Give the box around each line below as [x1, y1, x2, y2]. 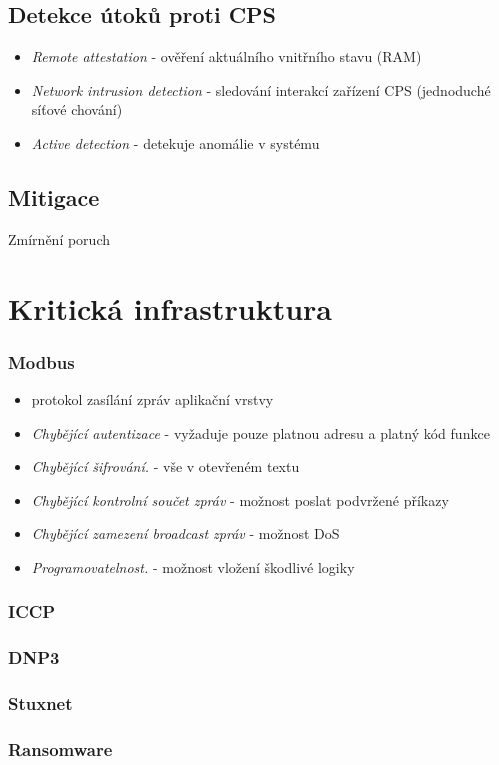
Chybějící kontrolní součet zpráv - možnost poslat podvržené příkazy [31, 489, 449, 510]
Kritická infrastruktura [8, 287, 332, 328]
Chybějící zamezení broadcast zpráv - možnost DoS [31, 523, 340, 544]
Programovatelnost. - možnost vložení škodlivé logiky [31, 556, 355, 577]
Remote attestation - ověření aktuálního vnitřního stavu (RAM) [31, 46, 422, 67]
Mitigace [8, 181, 100, 212]
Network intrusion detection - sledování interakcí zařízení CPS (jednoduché [31, 79, 491, 100]
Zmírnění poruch [8, 228, 110, 249]
